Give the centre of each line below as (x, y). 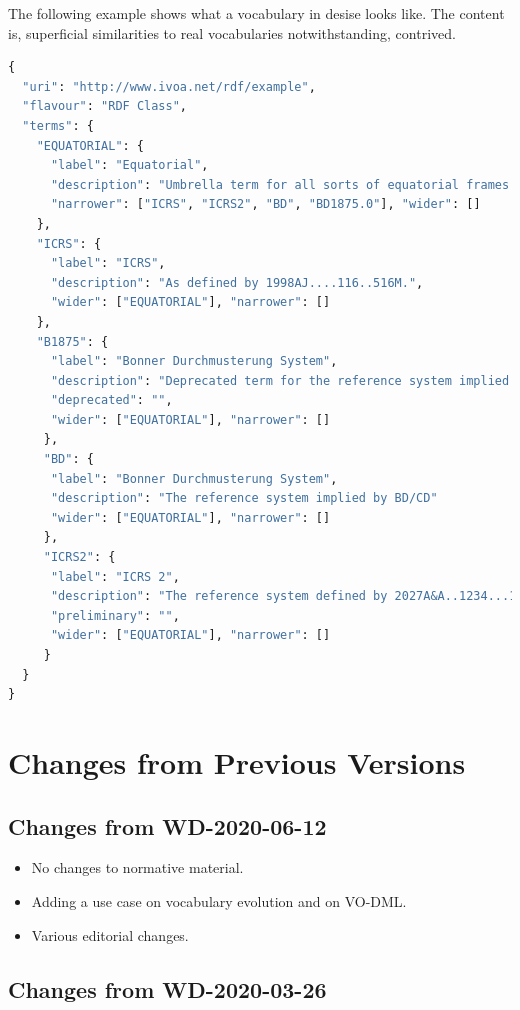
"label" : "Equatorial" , (129, 165)
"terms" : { (58, 125)
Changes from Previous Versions (237, 761)
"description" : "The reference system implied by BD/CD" (244, 498)
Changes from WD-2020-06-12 (167, 825)
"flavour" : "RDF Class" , (105, 106)
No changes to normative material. (137, 867)
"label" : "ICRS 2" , (115, 576)
